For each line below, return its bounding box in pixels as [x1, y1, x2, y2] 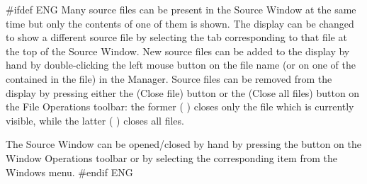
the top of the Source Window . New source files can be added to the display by [6, 43, 350, 58]
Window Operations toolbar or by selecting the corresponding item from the [6, 150, 337, 165]
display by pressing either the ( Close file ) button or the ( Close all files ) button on [6, 85, 360, 100]
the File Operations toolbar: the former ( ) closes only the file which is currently [6, 99, 354, 114]
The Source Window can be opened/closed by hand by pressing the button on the [6, 137, 362, 151]
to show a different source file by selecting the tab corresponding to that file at [6, 30, 347, 45]
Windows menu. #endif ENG [6, 164, 133, 179]
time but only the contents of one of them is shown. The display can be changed [6, 16, 354, 30]
